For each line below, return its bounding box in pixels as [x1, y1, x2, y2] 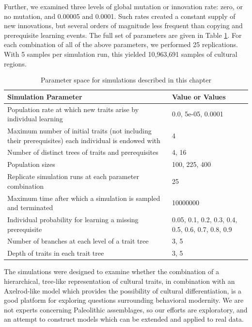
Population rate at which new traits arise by [7, 104, 139, 114]
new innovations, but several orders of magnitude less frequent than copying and [4, 20, 243, 31]
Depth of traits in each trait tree [7, 248, 104, 258]
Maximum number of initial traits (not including [7, 126, 152, 136]
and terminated [7, 202, 53, 213]
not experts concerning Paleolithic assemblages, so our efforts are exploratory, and [4, 304, 248, 314]
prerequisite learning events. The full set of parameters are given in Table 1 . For [4, 30, 242, 40]
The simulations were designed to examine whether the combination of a [4, 266, 219, 277]
